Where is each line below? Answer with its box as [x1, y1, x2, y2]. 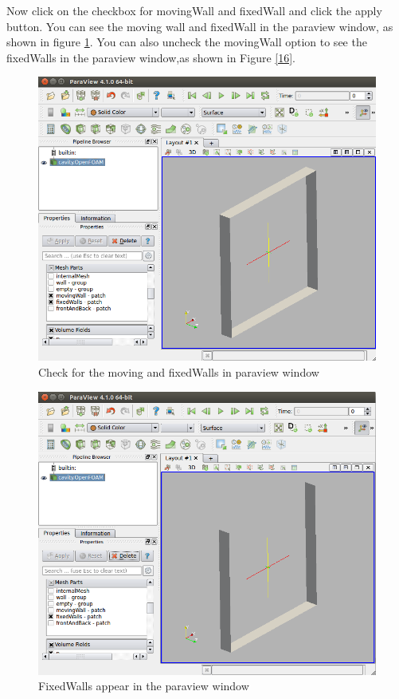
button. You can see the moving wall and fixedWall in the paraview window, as [6, 18, 393, 34]
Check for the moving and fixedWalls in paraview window [38, 363, 319, 380]
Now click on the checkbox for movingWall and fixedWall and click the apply [6, 2, 382, 18]
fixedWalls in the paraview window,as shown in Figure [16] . [6, 49, 296, 65]
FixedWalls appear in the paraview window [38, 677, 249, 694]
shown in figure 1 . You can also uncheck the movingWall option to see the [6, 34, 367, 50]
